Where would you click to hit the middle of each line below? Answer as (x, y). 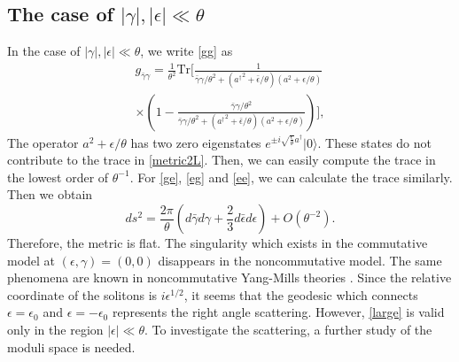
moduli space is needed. (71, 347)
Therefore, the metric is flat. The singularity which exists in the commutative (218, 243)
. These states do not (375, 142)
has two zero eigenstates (196, 142)
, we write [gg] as (187, 51)
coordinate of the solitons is (82, 294)
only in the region (55, 330)
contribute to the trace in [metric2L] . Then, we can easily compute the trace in (222, 160)
